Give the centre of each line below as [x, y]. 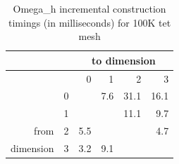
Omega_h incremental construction [89, 8]
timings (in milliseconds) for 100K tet [90, 22]
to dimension [124, 60]
